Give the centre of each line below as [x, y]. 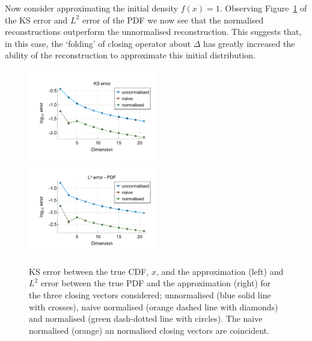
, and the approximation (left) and [220, 271]
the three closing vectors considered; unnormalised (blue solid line [150, 295]
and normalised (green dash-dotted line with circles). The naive [146, 318]
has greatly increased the [249, 43]
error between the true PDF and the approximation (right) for [156, 283]
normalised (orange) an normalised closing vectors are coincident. [149, 330]
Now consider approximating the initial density [92, 8]
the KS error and [36, 20]
